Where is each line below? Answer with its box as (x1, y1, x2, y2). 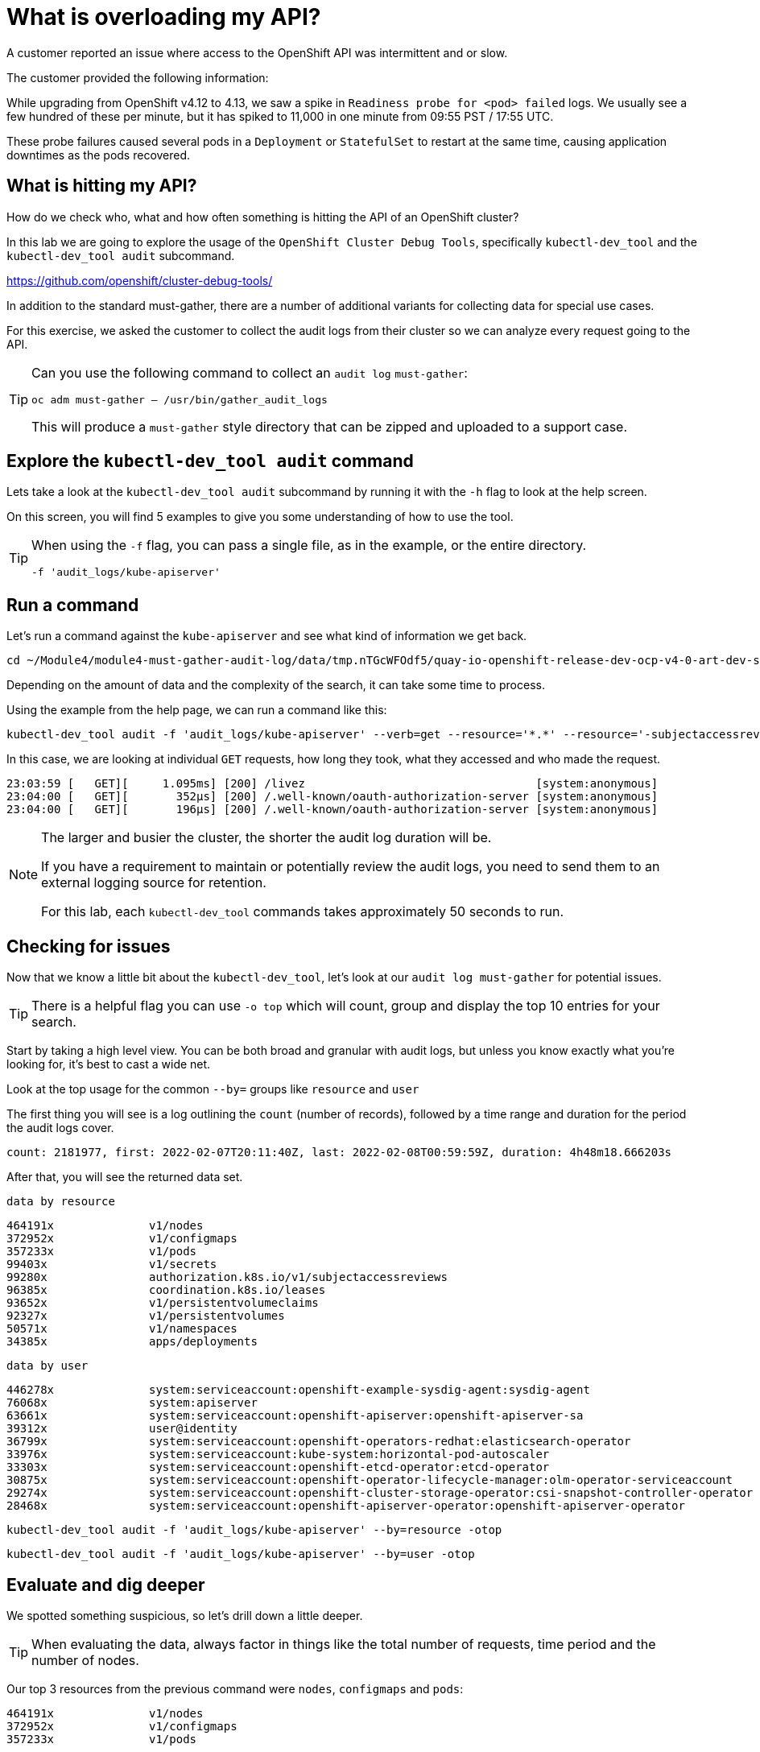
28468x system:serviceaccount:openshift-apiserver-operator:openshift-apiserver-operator (6, 1499, 685, 1513)
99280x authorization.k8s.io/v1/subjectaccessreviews (6, 1271, 448, 1284)
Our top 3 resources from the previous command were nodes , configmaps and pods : (6, 1681, 464, 1696)
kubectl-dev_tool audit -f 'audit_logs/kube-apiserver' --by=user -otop (6, 1547, 475, 1561)
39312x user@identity (6, 1422, 237, 1436)
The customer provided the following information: (6, 70, 269, 85)
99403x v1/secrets (6, 1258, 217, 1271)
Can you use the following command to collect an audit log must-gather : (31, 364, 468, 381)
